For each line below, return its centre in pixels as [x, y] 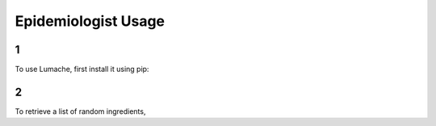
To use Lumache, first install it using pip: [82, 69]
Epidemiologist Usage [90, 21]
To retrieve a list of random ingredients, [80, 111]
